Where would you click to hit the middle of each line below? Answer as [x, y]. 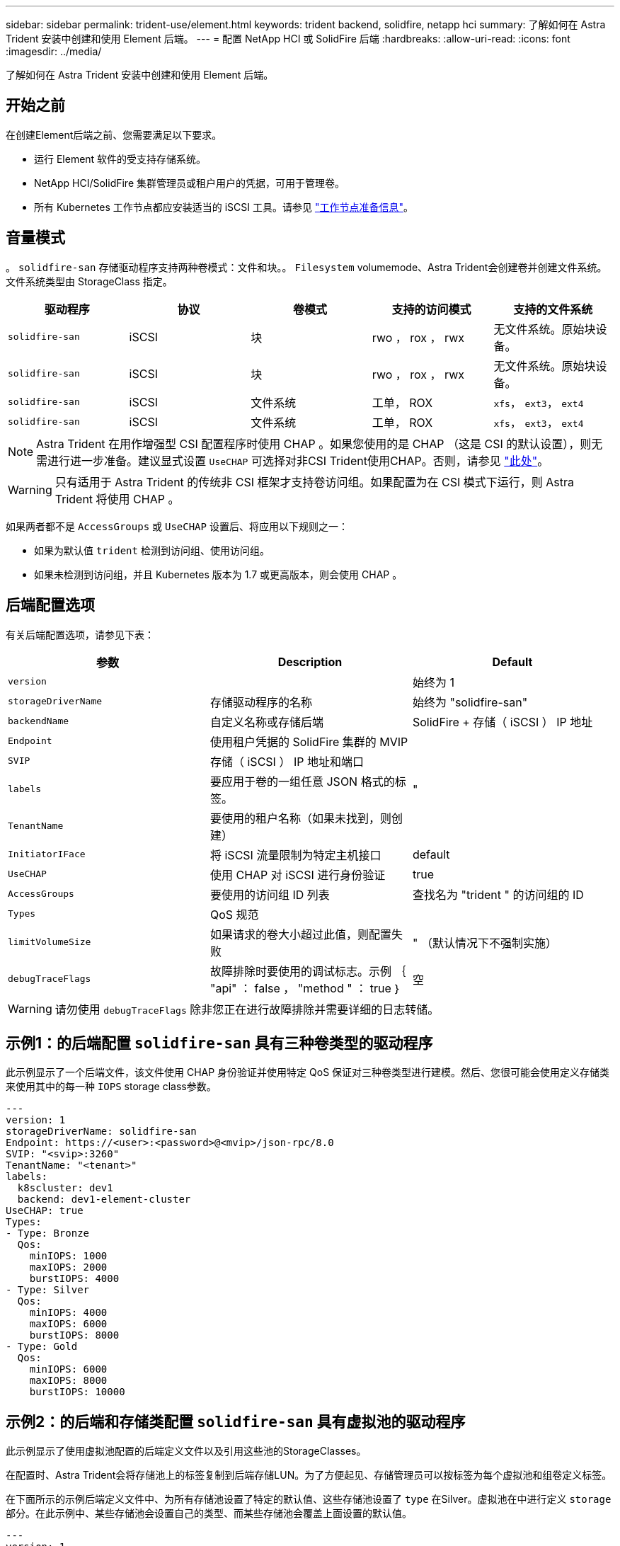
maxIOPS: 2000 [68, 1267]
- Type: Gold [42, 1347]
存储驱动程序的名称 [261, 702]
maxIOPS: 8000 [68, 1381]
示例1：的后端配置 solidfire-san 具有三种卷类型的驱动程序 [219, 1043]
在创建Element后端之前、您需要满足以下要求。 [114, 134]
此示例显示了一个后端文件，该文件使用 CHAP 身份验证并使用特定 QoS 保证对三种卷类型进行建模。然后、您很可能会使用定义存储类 [308, 1072]
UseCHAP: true [45, 1211]
